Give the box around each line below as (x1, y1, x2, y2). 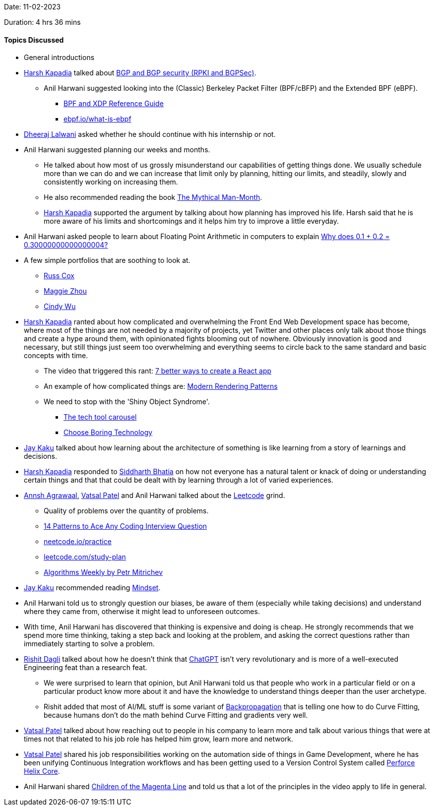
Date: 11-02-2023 (4, 2, 61, 11)
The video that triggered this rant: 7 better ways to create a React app (44, 367, 272, 375)
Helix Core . (24, 767, 60, 776)
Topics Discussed (4, 35, 64, 44)
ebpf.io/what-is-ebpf (63, 115, 131, 124)
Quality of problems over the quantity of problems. (44, 506, 209, 515)
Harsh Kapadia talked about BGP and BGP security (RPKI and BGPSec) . (24, 68, 256, 77)
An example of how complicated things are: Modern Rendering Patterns (44, 382, 278, 391)
